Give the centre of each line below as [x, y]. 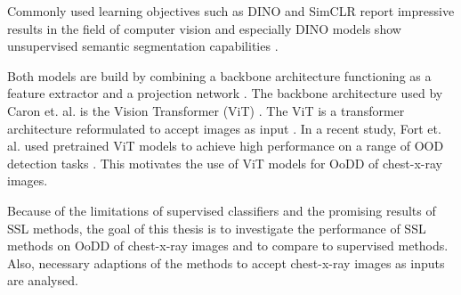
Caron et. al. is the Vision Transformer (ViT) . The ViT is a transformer [206, 110]
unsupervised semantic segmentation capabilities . [143, 46]
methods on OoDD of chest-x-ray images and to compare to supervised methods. [228, 246]
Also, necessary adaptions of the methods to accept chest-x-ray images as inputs [226, 262]
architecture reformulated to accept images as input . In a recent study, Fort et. [224, 128]
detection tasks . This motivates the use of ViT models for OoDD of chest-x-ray [225, 163]
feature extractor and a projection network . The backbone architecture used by [225, 93]
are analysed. [43, 280]
